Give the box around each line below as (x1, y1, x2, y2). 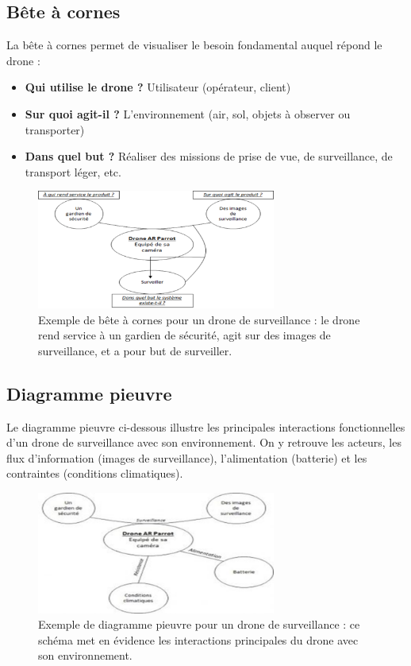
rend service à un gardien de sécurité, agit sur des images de (38, 327, 331, 343)
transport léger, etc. (25, 163, 121, 180)
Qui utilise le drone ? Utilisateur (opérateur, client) (25, 79, 291, 95)
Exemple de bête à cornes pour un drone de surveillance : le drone (38, 311, 360, 327)
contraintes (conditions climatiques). (6, 465, 183, 482)
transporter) (25, 121, 85, 137)
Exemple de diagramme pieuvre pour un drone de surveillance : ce (38, 616, 360, 633)
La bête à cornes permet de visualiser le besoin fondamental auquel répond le (6, 37, 382, 53)
